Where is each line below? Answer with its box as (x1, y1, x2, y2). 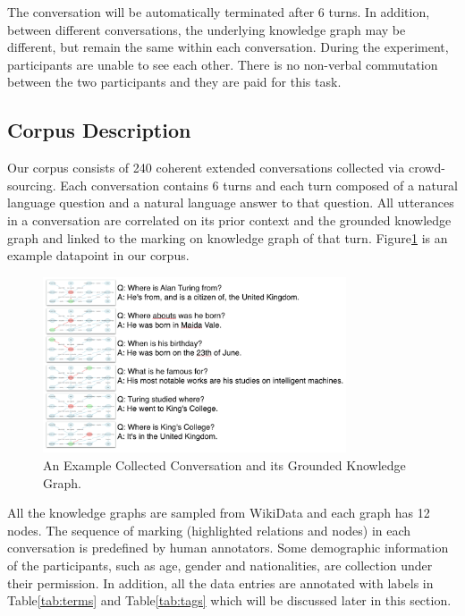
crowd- (408, 158, 445, 177)
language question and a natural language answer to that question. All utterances (7, 193, 454, 212)
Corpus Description (7, 116, 191, 144)
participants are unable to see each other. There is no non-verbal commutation (7, 55, 438, 73)
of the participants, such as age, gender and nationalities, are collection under (7, 556, 433, 575)
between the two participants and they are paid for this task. (7, 72, 342, 91)
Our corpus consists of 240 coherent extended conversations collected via (7, 158, 405, 177)
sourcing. (7, 175, 56, 194)
